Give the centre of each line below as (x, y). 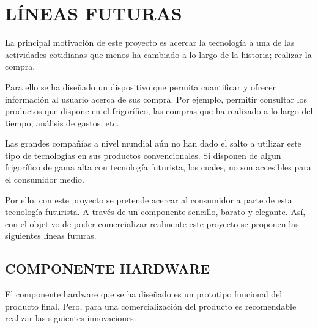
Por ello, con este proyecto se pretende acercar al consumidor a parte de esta (149, 199)
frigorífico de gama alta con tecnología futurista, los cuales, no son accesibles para (158, 167)
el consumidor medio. (45, 179)
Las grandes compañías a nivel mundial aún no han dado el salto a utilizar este (153, 143)
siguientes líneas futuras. (51, 235)
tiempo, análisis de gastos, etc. (62, 122)
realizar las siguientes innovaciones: (71, 318)
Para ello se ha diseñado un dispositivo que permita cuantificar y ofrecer (140, 86)
